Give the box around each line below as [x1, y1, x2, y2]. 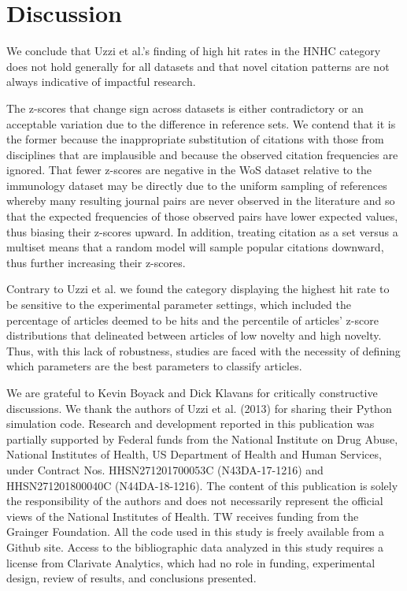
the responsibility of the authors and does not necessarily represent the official [6, 492, 383, 509]
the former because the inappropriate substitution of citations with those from [6, 131, 384, 147]
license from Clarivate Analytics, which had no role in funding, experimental [6, 554, 376, 571]
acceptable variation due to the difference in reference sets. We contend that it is [6, 115, 396, 132]
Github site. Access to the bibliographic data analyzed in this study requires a [6, 538, 384, 555]
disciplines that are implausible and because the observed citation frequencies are [6, 146, 398, 162]
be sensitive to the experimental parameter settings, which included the [6, 296, 351, 313]
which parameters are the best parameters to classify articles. [6, 358, 302, 374]
